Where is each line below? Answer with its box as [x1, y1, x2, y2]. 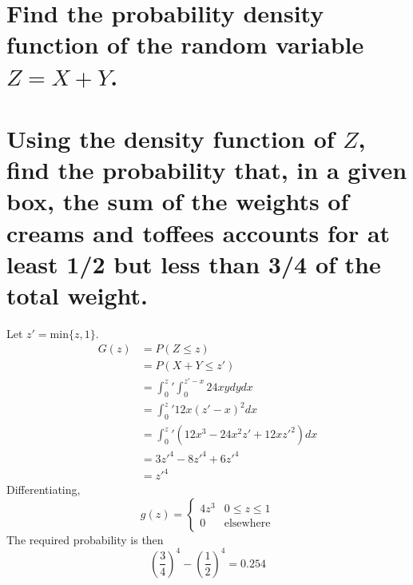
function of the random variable [6, 28, 364, 61]
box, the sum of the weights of [6, 185, 349, 217]
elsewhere [224, 518, 271, 530]
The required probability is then [6, 531, 164, 547]
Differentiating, [6, 481, 81, 498]
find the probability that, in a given [6, 153, 407, 186]
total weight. [6, 278, 149, 311]
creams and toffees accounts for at [6, 216, 391, 249]
